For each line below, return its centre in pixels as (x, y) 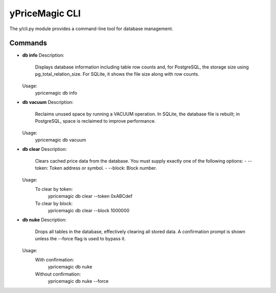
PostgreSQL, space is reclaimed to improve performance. (95, 121)
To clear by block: (54, 203)
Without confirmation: (58, 274)
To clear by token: (54, 189)
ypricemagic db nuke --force (78, 281)
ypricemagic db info (56, 93)
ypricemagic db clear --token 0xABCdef (90, 196)
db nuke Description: (44, 220)
